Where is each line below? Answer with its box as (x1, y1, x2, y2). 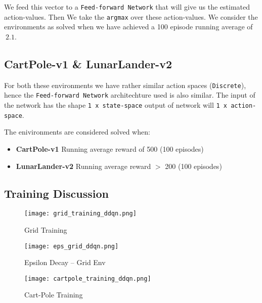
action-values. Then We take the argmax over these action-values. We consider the (4, 11, 258, 22)
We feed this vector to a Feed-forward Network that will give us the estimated (4, 2, 250, 12)
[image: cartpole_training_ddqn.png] (24, 275, 151, 282)
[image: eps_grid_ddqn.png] (24, 242, 119, 250)
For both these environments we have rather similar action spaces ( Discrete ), (4, 79, 246, 90)
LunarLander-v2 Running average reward (16, 160, 151, 171)
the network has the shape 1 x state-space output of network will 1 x (4, 100, 227, 110)
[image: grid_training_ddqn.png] (24, 210, 137, 218)
